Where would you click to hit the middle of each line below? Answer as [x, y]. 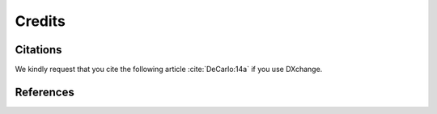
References [45, 92]
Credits [40, 21]
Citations [38, 50]
